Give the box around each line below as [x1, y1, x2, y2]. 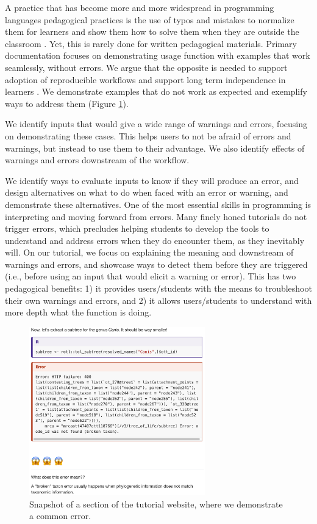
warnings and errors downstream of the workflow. [5, 153, 190, 166]
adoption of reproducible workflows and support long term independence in [5, 73, 286, 86]
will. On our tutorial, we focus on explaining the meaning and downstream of [5, 246, 294, 259]
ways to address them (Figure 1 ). [5, 97, 129, 109]
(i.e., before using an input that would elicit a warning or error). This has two [5, 270, 296, 282]
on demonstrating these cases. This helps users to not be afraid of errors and [5, 129, 291, 142]
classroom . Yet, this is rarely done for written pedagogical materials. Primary [5, 37, 297, 50]
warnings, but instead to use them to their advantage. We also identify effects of [5, 141, 305, 154]
